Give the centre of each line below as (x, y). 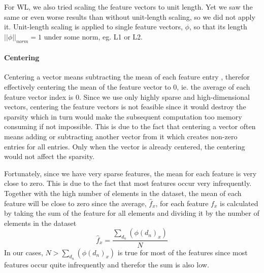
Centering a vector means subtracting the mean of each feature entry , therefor (127, 77)
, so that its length (218, 27)
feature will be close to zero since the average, (75, 203)
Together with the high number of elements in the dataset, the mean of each (123, 193)
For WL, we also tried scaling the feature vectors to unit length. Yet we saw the (128, 7)
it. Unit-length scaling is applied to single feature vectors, (93, 27)
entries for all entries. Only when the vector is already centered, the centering (125, 146)
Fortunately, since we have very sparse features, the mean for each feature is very (130, 173)
